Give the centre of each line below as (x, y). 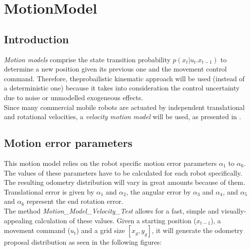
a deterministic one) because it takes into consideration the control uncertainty (122, 88)
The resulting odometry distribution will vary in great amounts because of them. (125, 182)
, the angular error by (158, 191)
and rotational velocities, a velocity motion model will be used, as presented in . (123, 116)
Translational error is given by (49, 191)
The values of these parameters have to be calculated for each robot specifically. (123, 172)
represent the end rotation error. (75, 201)
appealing (18, 220)
